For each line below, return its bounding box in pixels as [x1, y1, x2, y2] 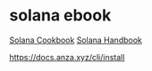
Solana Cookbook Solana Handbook [9, 35, 143, 45]
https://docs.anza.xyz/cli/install [9, 51, 125, 62]
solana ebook [9, 5, 112, 26]
